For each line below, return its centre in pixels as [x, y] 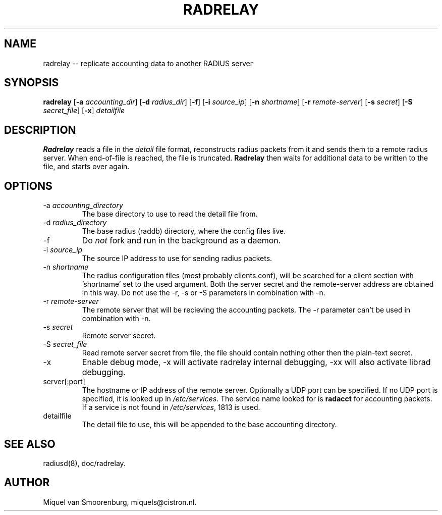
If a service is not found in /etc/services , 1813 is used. [171, 407]
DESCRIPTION [40, 130]
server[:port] [64, 382]
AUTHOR [27, 483]
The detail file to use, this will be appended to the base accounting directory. [209, 425]
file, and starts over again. [86, 167]
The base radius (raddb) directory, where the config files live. [184, 231]
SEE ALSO [30, 444]
